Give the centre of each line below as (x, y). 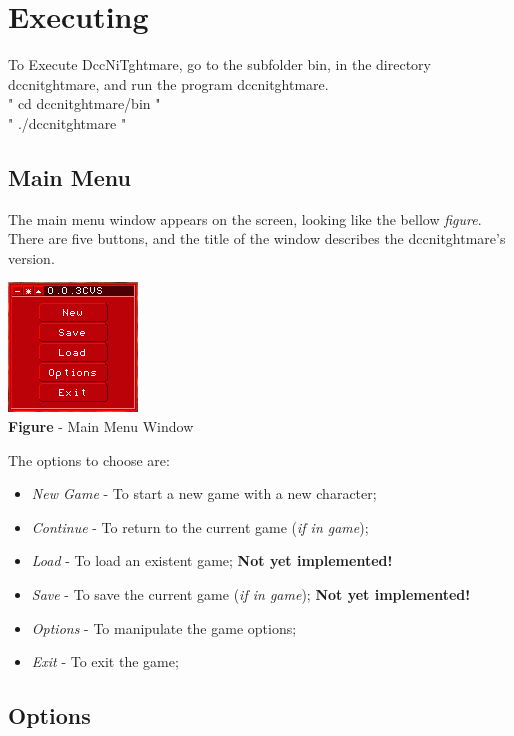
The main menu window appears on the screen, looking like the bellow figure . (245, 218)
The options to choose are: (89, 459)
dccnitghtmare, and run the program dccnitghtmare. (168, 83)
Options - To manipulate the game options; (164, 627)
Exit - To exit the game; (105, 661)
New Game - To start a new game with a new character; (204, 493)
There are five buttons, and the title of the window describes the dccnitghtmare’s (257, 238)
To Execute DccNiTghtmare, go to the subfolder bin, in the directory (219, 64)
